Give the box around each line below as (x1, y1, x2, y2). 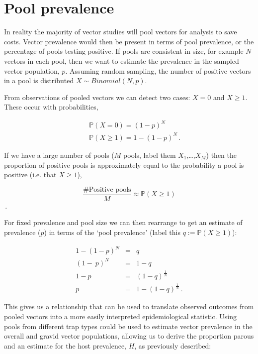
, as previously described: (134, 340, 211, 351)
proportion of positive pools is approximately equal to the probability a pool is (4, 159, 244, 170)
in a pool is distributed (4, 75, 74, 86)
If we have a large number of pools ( (4, 149, 114, 160)
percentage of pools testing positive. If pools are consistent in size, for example (4, 46, 244, 56)
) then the (206, 149, 237, 160)
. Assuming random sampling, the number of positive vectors (65, 65, 251, 76)
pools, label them (123, 149, 176, 160)
